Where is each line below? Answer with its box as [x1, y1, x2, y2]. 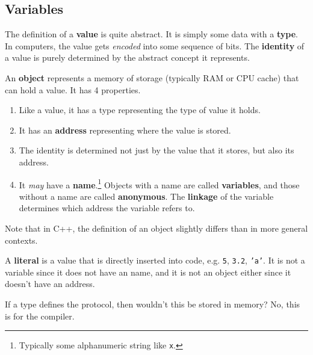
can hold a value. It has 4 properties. [5, 83, 141, 96]
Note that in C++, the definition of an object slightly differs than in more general [5, 221, 308, 234]
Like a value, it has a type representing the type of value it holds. [19, 103, 261, 116]
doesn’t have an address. [5, 277, 95, 290]
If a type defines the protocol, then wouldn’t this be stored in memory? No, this [5, 298, 300, 310]
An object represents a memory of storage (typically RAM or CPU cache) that [5, 71, 299, 84]
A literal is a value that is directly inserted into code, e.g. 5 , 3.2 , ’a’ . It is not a [5, 254, 305, 267]
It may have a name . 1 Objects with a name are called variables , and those [19, 176, 300, 191]
